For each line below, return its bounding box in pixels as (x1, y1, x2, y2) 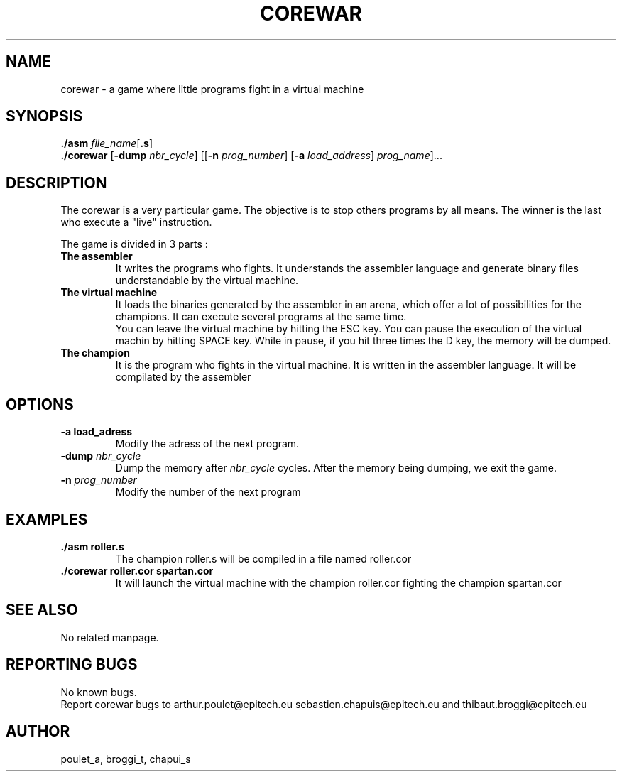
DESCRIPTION (6, 173, 107, 192)
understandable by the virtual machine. (115, 274, 299, 287)
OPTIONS (6, 395, 74, 413)
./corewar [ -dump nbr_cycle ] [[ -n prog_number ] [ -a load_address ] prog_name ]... (60, 149, 442, 162)
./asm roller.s (60, 540, 124, 553)
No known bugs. (60, 685, 137, 698)
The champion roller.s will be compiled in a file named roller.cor (115, 552, 412, 565)
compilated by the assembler (115, 371, 251, 384)
